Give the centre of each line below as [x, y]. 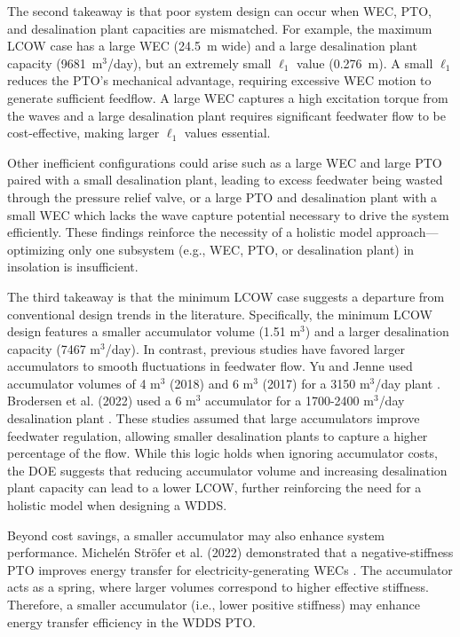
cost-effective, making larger [83, 133]
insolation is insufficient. [73, 267]
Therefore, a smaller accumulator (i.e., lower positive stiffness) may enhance [214, 604]
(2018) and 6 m [212, 383]
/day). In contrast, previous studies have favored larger [255, 348]
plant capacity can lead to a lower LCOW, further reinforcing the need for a [214, 488]
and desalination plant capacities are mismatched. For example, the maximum [220, 28]
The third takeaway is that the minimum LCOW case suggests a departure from [226, 296]
